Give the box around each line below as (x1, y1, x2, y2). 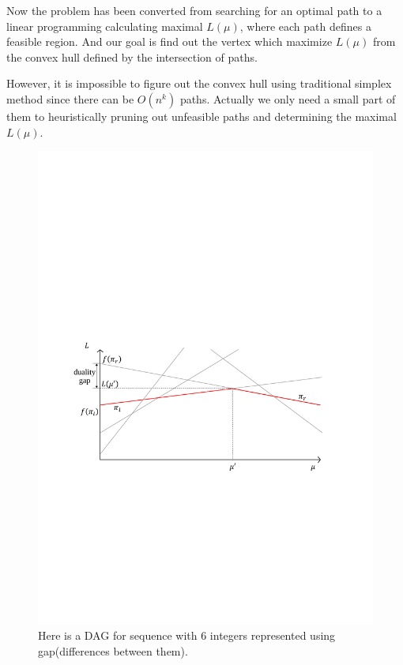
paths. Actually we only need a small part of (179, 90, 396, 107)
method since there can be (6, 90, 134, 107)
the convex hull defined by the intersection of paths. (6, 48, 258, 65)
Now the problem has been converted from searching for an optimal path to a (6, 2, 382, 18)
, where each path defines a (239, 17, 371, 34)
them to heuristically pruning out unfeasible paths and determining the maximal (6, 107, 397, 124)
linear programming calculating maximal (6, 17, 203, 34)
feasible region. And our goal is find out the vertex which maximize (6, 33, 333, 50)
